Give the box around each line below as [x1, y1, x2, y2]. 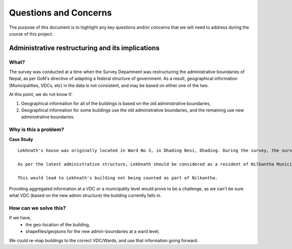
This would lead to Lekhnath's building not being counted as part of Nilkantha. [18, 175, 218, 180]
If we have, [9, 215, 31, 221]
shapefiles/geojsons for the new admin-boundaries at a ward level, [25, 229, 160, 234]
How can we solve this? [9, 205, 66, 211]
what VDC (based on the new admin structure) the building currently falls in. [9, 192, 162, 198]
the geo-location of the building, [25, 222, 90, 228]
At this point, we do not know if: [9, 92, 73, 97]
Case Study [9, 136, 34, 142]
